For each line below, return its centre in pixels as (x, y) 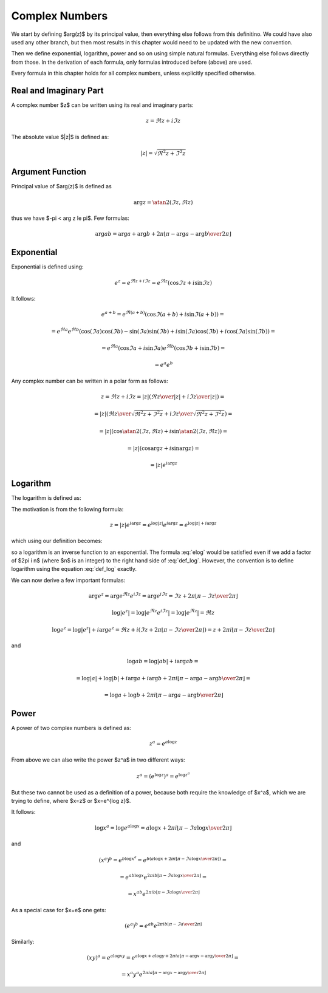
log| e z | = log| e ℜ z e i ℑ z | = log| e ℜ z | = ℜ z (163, 612)
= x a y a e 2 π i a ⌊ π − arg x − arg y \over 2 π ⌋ (164, 974)
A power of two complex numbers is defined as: (71, 728)
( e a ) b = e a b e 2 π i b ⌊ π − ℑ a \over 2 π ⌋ (163, 925)
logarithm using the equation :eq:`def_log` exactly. (74, 569)
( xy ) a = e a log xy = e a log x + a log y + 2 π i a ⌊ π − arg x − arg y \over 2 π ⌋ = (163, 957)
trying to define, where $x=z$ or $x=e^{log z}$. (71, 801)
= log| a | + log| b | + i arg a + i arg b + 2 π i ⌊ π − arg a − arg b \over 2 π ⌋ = (163, 678)
